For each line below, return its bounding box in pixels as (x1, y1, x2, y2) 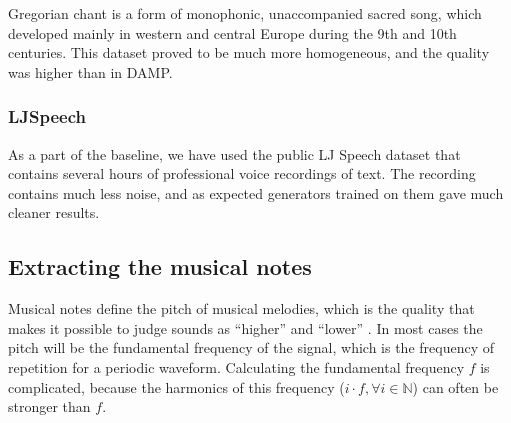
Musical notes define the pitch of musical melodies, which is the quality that (8, 298, 475, 319)
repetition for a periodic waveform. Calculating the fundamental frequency (8, 356, 465, 377)
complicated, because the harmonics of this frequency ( (8, 376, 345, 397)
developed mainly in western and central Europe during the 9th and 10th (8, 22, 457, 43)
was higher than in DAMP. (8, 61, 173, 82)
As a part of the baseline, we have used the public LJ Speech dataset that (8, 143, 461, 164)
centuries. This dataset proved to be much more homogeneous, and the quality (8, 42, 490, 63)
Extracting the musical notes (8, 251, 312, 282)
